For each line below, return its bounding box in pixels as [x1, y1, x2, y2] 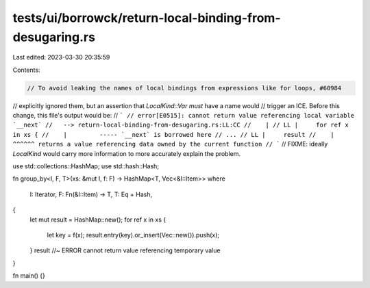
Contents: [12, 66, 40, 74]
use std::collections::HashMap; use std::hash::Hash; [12, 162, 160, 170]
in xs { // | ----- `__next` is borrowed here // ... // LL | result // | [12, 131, 335, 138]
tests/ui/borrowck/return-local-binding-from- [12, 10, 281, 25]
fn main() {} [12, 272, 46, 280]
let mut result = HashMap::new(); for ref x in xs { [29, 215, 166, 224]
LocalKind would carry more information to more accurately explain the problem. [12, 149, 241, 157]
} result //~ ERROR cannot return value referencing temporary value [29, 246, 221, 254]
